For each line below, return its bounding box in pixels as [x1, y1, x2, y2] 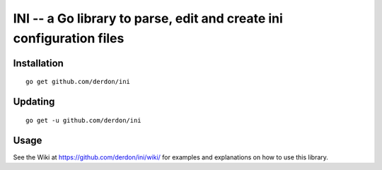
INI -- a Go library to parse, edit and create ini [13, 11, 283, 26]
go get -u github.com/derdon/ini [25, 116, 141, 124]
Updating [13, 96, 55, 108]
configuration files [13, 30, 125, 46]
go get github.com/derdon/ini [25, 78, 131, 86]
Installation [13, 57, 64, 69]
